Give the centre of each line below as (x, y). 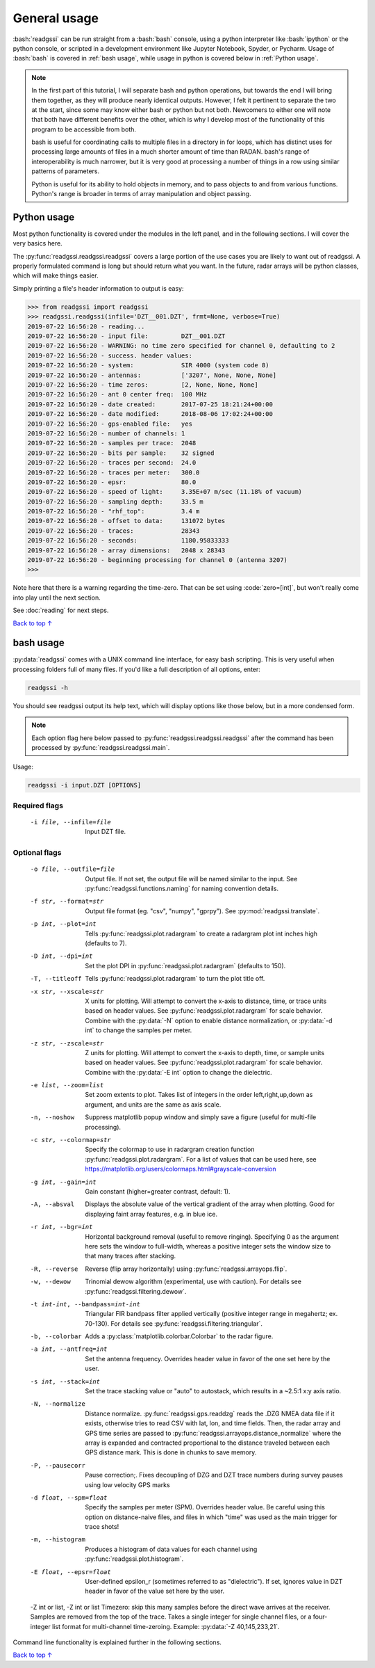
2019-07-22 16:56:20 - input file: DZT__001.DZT (126, 336)
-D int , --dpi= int (61, 956)
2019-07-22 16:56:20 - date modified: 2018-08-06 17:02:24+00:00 (150, 414)
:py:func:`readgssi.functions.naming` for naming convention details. (182, 889)
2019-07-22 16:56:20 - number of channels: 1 (106, 433)
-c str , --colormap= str (70, 1140)
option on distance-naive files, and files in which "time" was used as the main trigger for (211, 1517)
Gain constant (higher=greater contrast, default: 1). (158, 1191)
